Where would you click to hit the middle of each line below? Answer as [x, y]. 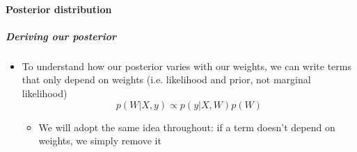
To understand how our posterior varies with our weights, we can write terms [187, 66]
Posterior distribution [59, 9]
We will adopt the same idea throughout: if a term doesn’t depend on [187, 127]
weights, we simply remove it [100, 141]
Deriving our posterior [61, 36]
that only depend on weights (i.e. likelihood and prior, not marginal [166, 79]
